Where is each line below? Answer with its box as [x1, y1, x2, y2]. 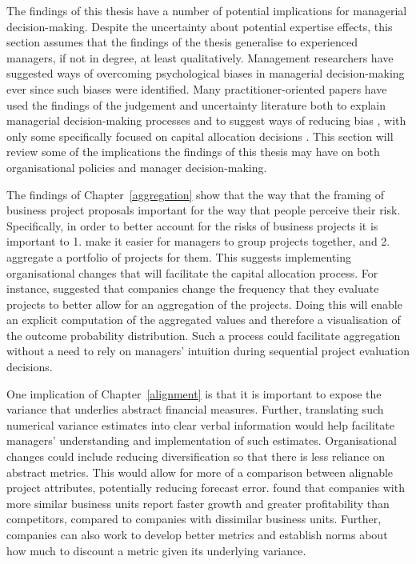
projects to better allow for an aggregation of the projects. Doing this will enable [6, 295, 402, 312]
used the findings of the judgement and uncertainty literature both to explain [6, 96, 386, 113]
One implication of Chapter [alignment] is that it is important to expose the [6, 385, 382, 402]
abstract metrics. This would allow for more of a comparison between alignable [6, 463, 394, 480]
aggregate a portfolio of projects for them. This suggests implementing [6, 248, 352, 265]
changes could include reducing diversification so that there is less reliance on [6, 448, 386, 465]
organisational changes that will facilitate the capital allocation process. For [6, 264, 378, 281]
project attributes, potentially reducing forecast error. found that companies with [6, 479, 405, 496]
